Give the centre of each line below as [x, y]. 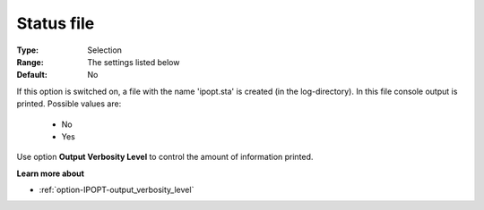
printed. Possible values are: [69, 104]
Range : [30, 62]
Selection [105, 50]
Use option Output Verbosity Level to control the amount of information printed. [165, 157]
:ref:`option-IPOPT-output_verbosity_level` [117, 190]
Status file [56, 23]
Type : [28, 50]
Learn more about [51, 173]
